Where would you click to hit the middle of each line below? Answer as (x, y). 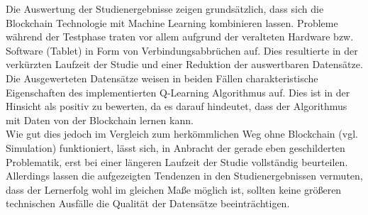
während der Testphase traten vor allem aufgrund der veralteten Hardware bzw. (180, 37)
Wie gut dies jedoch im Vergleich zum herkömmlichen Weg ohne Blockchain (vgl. (182, 134)
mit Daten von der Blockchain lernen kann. (100, 120)
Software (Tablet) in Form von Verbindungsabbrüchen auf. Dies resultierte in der (182, 50)
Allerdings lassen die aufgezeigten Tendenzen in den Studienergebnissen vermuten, (184, 176)
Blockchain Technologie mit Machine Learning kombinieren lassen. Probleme (172, 22)
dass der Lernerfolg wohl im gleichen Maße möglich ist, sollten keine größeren (174, 189)
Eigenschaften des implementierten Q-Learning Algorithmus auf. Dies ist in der (178, 92)
